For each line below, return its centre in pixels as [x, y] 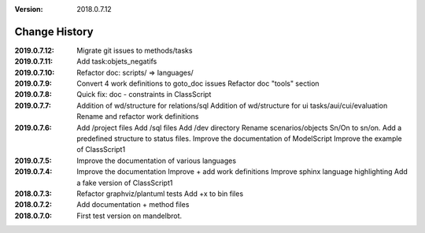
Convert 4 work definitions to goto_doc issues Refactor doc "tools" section [198, 83]
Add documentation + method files [133, 205]
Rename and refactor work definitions [138, 116]
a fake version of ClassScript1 [125, 183]
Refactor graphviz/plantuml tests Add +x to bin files [160, 194]
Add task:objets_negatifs [117, 61]
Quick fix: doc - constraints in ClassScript [144, 94]
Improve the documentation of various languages [156, 161]
